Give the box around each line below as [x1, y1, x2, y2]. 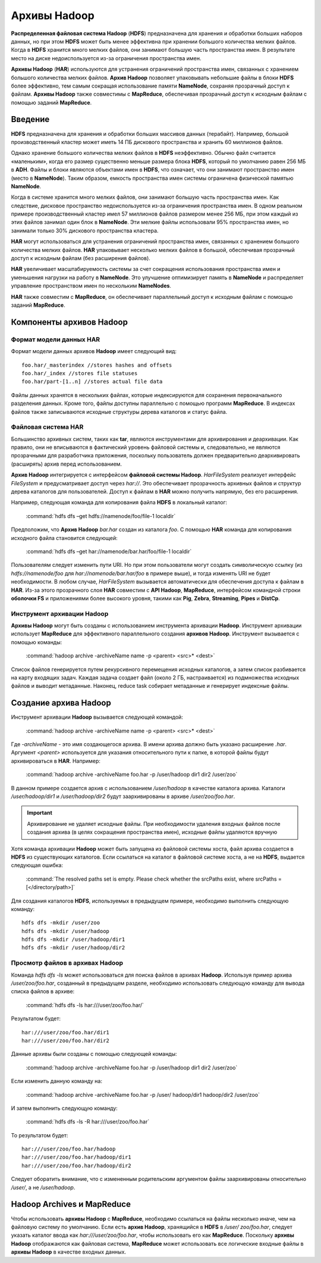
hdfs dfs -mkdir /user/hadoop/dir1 [21, 936, 125, 943]
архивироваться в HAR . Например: [11, 757, 101, 765]
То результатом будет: [11, 1131, 68, 1139]
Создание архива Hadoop [11, 698, 111, 708]
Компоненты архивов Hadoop [11, 317, 128, 327]
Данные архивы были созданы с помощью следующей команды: [11, 1050, 178, 1058]
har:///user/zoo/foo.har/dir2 [21, 1037, 110, 1044]
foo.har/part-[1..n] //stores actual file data [21, 378, 163, 385]
